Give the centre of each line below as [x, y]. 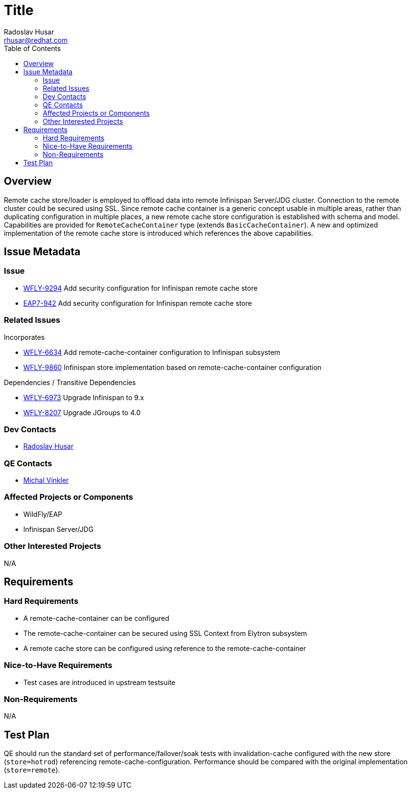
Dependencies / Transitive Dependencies [70, 382]
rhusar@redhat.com [36, 40]
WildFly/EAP [43, 514]
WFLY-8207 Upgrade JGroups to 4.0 [82, 412]
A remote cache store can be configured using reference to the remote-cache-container [165, 648]
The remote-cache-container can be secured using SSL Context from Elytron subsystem [165, 633]
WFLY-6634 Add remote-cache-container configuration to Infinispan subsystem [152, 352]
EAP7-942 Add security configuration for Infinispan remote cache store [138, 303]
